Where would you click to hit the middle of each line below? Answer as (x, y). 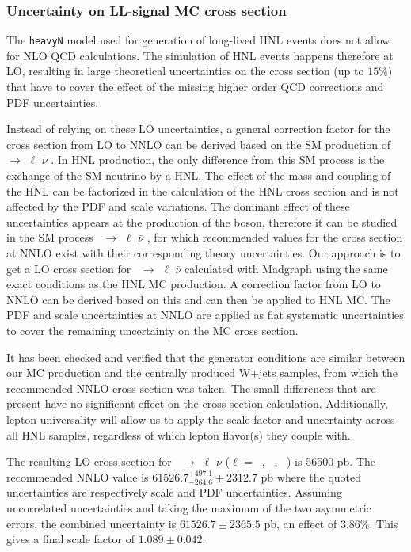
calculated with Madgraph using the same (286, 268)
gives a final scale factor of (70, 539)
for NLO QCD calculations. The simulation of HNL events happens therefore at (200, 55)
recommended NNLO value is (78, 476)
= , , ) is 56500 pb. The (310, 461)
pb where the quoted (311, 476)
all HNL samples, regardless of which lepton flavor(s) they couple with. (179, 434)
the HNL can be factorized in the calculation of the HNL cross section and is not (203, 190)
